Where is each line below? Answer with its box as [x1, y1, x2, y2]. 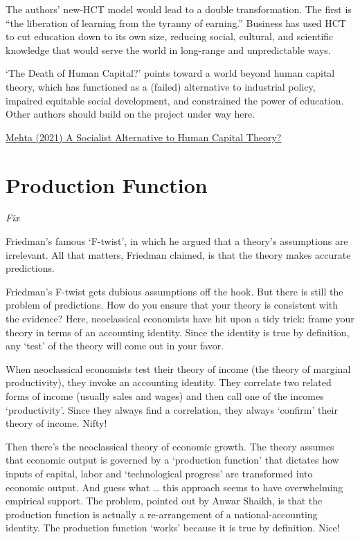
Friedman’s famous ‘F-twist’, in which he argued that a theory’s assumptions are [6, 234, 348, 248]
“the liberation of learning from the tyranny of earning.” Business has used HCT [6, 15, 346, 30]
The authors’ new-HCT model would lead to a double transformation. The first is [6, 2, 352, 16]
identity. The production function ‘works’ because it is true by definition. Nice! [6, 520, 340, 535]
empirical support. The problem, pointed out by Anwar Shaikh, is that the [6, 493, 323, 508]
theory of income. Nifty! [6, 416, 107, 430]
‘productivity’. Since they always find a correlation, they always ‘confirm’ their [6, 402, 338, 417]
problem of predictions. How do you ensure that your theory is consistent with [6, 298, 339, 312]
